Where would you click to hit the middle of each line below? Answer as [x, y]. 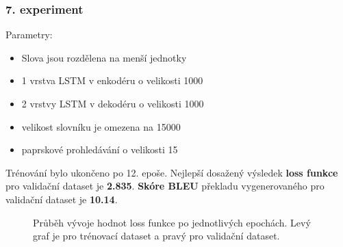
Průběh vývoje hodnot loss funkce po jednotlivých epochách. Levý [172, 222]
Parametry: [29, 35]
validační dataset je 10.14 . [62, 199]
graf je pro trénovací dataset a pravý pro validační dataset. [156, 236]
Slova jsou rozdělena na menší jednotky [104, 57]
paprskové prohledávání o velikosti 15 [100, 149]
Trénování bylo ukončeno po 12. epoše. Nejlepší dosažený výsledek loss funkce [172, 172]
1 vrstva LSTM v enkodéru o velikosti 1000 [112, 80]
